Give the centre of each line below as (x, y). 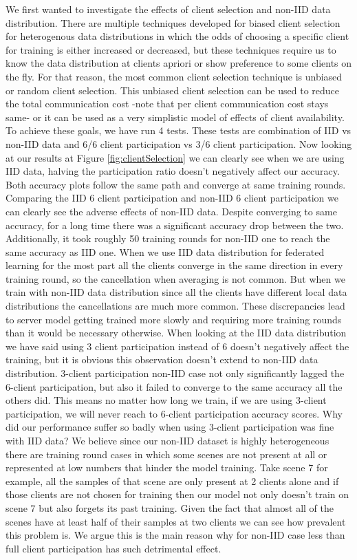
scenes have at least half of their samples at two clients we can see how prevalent (176, 521)
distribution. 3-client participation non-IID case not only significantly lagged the (175, 373)
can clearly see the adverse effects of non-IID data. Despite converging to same (171, 211)
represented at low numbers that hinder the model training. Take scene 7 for (167, 467)
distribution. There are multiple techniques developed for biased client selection (173, 22)
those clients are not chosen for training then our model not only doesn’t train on (177, 494)
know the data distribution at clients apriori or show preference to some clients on (179, 63)
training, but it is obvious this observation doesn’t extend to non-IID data (162, 359)
